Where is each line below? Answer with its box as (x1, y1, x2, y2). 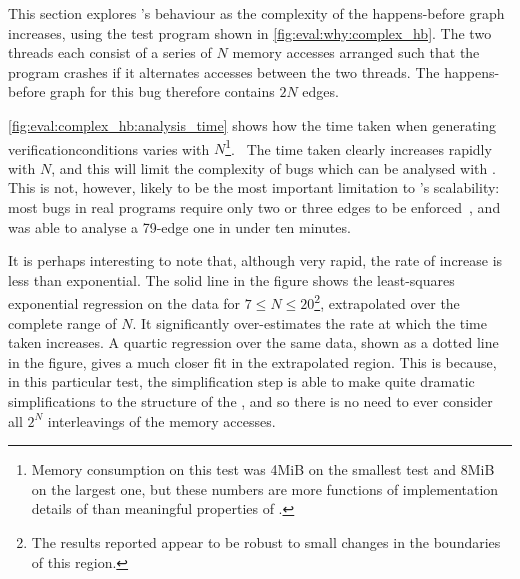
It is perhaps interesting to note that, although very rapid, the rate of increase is (8, 250, 503, 271)
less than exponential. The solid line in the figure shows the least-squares (8, 269, 455, 290)
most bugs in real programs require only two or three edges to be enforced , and (8, 197, 501, 217)
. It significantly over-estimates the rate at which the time (132, 312, 487, 333)
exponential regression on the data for (8, 293, 241, 314)
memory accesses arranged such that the (232, 42, 480, 63)
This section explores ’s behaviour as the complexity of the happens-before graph (8, 3, 505, 23)
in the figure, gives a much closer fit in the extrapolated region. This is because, (8, 351, 497, 372)
